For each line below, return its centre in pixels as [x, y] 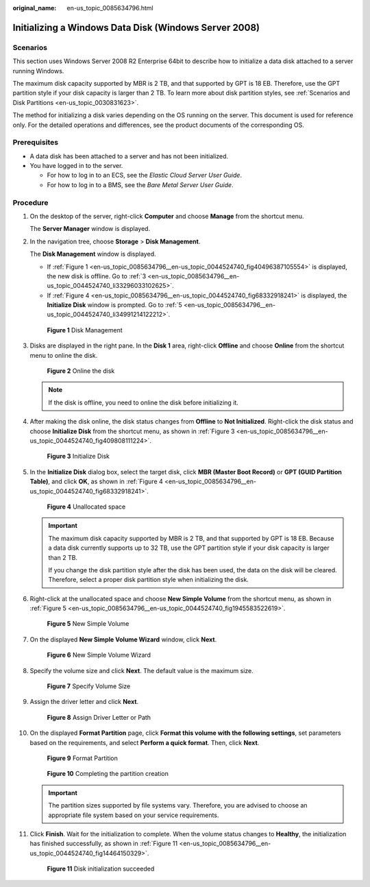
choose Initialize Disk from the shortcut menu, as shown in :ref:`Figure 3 [132, 431]
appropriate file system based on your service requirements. [134, 815]
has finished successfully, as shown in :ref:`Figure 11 [104, 844]
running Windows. [38, 71]
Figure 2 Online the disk [81, 371]
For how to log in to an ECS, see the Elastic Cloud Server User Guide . [145, 175]
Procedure [30, 202]
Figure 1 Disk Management [85, 330]
